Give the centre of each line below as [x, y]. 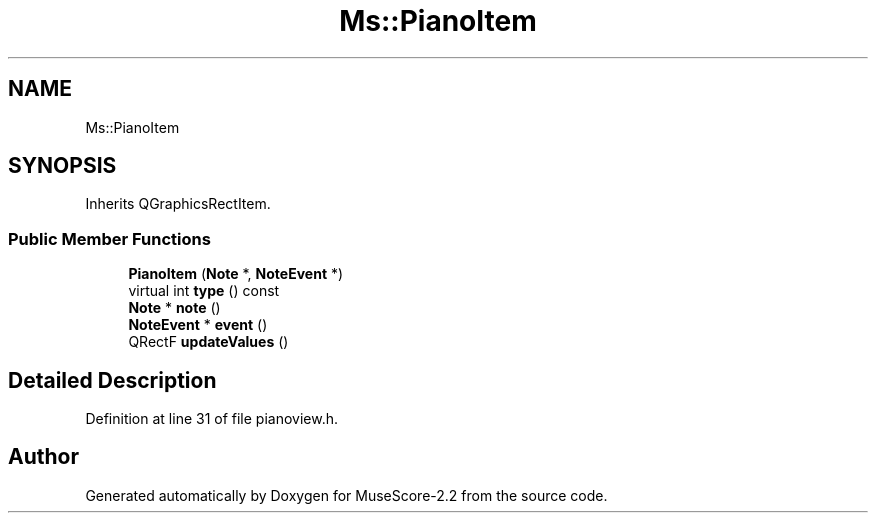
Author [43, 457]
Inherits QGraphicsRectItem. [178, 204]
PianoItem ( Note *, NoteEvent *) [236, 274]
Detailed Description [112, 380]
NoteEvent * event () [198, 325]
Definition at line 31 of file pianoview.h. [212, 419]
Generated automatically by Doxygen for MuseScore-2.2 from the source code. [346, 495]
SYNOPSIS [62, 166]
